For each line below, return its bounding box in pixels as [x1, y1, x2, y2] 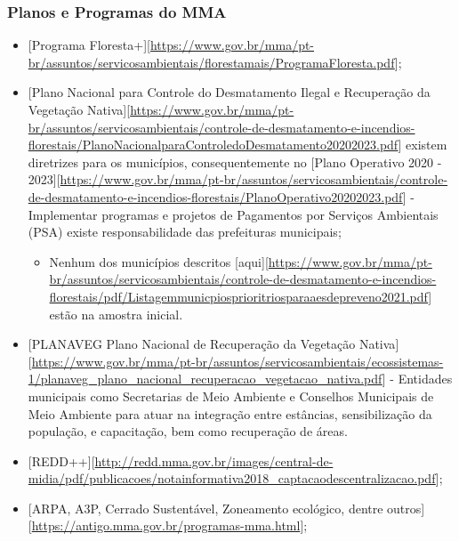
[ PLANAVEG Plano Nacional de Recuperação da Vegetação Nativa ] [28, 335, 399, 353]
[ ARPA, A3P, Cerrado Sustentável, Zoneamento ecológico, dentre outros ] [28, 498, 425, 517]
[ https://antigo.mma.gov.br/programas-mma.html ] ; [28, 516, 308, 535]
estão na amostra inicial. [49, 304, 183, 323]
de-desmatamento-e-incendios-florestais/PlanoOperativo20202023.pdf [28, 187, 403, 206]
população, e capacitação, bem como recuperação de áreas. [28, 422, 348, 440]
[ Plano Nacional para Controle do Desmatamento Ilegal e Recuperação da [28, 83, 431, 101]
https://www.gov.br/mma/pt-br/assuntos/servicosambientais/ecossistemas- [31, 351, 444, 370]
